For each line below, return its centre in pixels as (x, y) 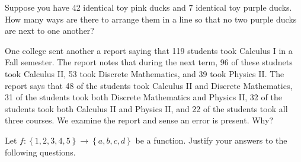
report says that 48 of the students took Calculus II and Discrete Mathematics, (149, 85)
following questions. (40, 152)
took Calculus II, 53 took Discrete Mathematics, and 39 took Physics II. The (145, 73)
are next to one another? (49, 31)
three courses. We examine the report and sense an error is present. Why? (139, 120)
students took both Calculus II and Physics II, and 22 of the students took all (146, 108)
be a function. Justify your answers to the (211, 140)
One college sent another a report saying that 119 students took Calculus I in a (149, 50)
